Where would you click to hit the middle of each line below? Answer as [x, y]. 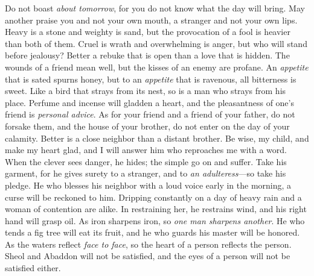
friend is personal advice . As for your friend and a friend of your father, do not [150, 114]
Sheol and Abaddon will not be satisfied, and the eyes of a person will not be [148, 256]
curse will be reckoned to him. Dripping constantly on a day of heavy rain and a [153, 197]
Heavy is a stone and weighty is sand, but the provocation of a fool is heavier [148, 32]
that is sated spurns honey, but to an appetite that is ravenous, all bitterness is [151, 79]
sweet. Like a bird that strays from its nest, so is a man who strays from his [146, 91]
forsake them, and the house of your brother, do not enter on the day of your [147, 126]
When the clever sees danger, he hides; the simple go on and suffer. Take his [146, 161]
